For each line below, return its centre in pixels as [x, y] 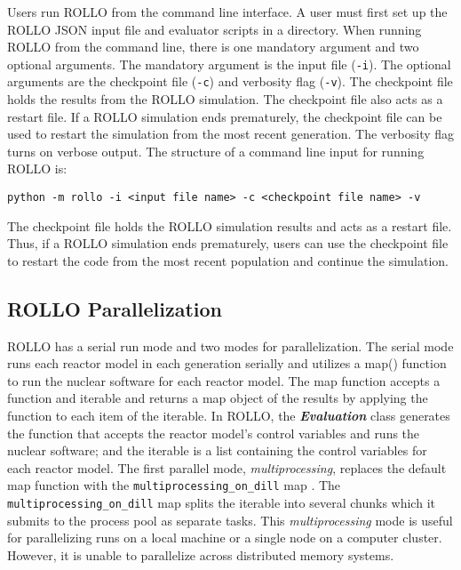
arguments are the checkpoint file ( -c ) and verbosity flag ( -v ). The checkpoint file [230, 81]
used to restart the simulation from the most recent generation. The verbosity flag [231, 134]
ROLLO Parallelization [115, 308]
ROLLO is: [37, 169]
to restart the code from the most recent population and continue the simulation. [228, 260]
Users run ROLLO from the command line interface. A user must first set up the [227, 12]
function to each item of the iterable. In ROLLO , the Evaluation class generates [229, 416]
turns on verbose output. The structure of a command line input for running [216, 151]
